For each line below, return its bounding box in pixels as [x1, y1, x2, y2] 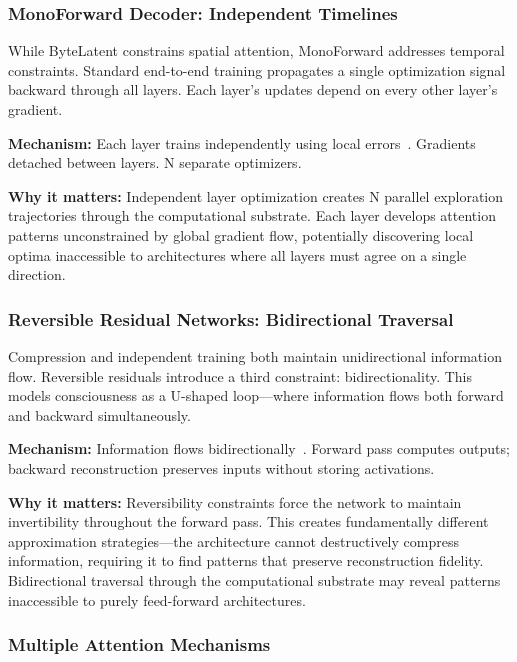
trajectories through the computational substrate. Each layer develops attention [8, 205, 496, 226]
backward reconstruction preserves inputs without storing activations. [8, 457, 435, 478]
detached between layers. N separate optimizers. [8, 152, 302, 173]
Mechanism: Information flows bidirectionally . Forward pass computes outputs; [8, 438, 510, 459]
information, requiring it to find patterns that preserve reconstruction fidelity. [8, 550, 484, 571]
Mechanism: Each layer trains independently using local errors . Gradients [8, 132, 476, 153]
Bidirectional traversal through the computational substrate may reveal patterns [8, 569, 501, 590]
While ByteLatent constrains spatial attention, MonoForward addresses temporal [8, 40, 505, 61]
